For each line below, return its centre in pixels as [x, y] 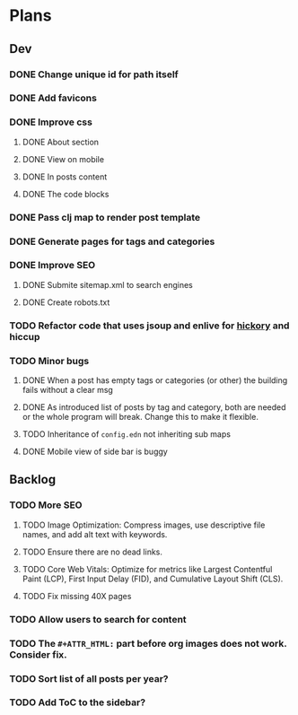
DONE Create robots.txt [66, 302]
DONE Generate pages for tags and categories [112, 241]
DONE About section [61, 142]
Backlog [33, 480]
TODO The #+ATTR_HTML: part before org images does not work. [148, 643]
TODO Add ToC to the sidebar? [78, 702]
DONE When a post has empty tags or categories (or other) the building [155, 380]
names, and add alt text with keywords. [95, 534]
